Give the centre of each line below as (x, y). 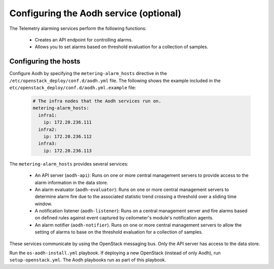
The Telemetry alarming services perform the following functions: (78, 28)
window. (44, 204)
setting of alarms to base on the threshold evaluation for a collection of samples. (119, 232)
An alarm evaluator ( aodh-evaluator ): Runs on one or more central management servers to (132, 189)
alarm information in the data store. (72, 182)
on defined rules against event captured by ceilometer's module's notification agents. (124, 218)
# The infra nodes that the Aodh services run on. (97, 101)
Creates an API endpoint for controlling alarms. (84, 40)
